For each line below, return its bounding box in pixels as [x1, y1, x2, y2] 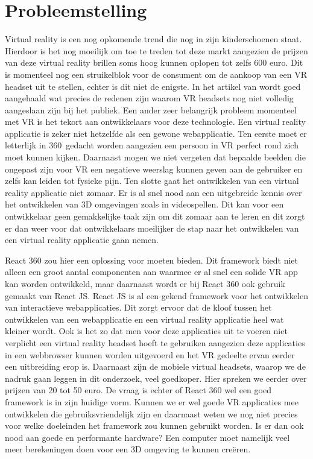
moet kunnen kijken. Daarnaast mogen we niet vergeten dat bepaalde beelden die [5, 151, 306, 163]
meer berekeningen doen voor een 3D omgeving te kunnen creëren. [5, 443, 251, 455]
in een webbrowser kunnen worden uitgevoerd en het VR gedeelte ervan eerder [5, 348, 295, 361]
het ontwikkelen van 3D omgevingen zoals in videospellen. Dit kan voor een [5, 198, 284, 211]
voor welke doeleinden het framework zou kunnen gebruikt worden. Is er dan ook [5, 419, 304, 432]
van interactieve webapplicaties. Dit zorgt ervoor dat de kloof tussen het [5, 301, 272, 314]
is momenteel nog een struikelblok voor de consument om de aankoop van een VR [5, 68, 307, 80]
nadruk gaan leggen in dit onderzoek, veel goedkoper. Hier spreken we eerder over [5, 372, 307, 384]
